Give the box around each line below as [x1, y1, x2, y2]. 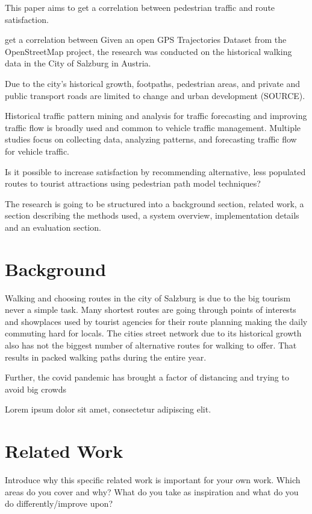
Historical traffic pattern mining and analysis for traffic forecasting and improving [5, 109, 307, 122]
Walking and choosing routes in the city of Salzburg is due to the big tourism [5, 291, 291, 304]
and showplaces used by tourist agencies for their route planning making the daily [5, 315, 308, 327]
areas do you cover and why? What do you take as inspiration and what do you [5, 485, 299, 498]
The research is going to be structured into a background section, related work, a [5, 197, 304, 210]
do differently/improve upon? [5, 497, 113, 510]
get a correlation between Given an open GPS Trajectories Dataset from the [5, 33, 287, 46]
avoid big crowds [5, 382, 67, 395]
